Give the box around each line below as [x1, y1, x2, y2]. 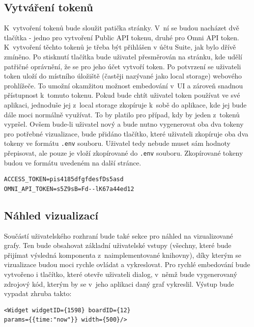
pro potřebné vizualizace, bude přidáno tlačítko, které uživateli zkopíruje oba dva [4, 128, 249, 138]
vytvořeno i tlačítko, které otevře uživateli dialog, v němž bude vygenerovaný [4, 269, 237, 279]
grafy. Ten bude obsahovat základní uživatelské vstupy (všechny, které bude [4, 240, 231, 250]
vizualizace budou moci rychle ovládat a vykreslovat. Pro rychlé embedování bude [4, 259, 250, 270]
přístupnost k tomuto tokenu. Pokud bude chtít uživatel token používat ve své [4, 90, 240, 100]
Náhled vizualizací [4, 207, 98, 222]
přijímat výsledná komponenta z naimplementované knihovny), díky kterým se [4, 249, 241, 260]
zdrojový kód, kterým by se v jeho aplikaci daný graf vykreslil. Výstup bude [4, 278, 234, 289]
